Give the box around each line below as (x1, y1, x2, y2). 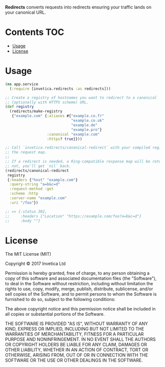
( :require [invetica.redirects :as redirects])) (9, 86, 111, 91)
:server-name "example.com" (9, 196, 67, 200)
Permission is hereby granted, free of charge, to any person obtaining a (5, 270, 150, 276)
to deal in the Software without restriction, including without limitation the (5, 281, 153, 287)
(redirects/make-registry (9, 109, 63, 114)
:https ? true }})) (47, 136, 82, 141)
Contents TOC (5, 27, 64, 38)
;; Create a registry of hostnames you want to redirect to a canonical (5, 95, 157, 100)
